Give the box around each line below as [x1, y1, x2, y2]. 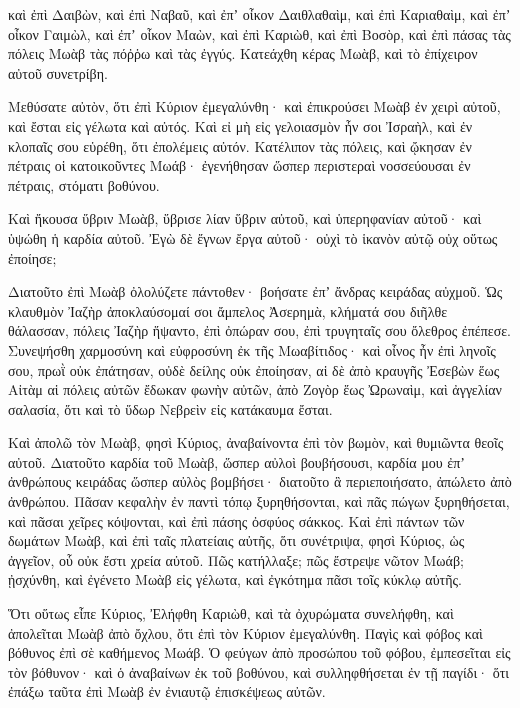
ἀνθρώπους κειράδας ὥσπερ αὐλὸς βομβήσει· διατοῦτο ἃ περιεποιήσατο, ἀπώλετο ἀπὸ [8, 471, 512, 492]
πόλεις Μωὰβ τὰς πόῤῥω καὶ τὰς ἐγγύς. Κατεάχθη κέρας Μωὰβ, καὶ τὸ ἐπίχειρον [8, 43, 478, 64]
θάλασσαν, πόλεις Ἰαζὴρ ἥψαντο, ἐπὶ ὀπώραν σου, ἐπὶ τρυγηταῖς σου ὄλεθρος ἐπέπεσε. [8, 320, 511, 341]
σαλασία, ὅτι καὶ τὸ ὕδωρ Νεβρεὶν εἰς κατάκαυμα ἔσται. [8, 398, 333, 419]
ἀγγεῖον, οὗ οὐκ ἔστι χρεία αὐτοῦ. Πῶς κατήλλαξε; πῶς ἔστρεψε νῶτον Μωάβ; [8, 549, 464, 570]
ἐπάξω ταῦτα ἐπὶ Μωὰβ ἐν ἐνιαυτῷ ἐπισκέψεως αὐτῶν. [8, 681, 326, 702]
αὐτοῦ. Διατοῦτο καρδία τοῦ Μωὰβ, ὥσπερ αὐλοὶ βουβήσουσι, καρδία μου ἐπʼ [8, 451, 465, 472]
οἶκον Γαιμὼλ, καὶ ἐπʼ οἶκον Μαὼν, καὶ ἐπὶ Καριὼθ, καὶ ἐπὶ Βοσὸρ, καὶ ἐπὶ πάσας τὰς [8, 23, 511, 44]
